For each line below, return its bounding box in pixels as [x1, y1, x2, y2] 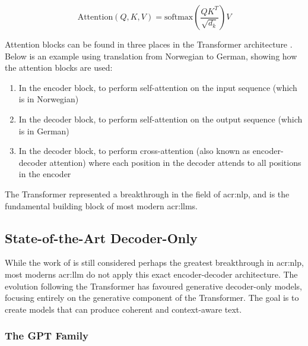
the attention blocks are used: [5, 61, 113, 74]
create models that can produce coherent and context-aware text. [5, 303, 242, 315]
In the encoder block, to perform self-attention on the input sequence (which [18, 81, 297, 93]
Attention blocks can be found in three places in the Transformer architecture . [5, 38, 293, 50]
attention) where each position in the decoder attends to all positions [49, 156, 301, 168]
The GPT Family [5, 328, 88, 343]
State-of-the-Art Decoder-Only [5, 228, 198, 247]
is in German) [18, 124, 69, 137]
